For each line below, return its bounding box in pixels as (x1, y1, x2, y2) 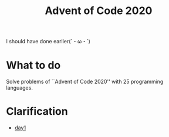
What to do (6, 59, 61, 72)
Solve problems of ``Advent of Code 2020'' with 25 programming (6, 78, 164, 85)
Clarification (6, 105, 69, 118)
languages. (6, 84, 33, 91)
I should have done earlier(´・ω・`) (6, 38, 91, 45)
